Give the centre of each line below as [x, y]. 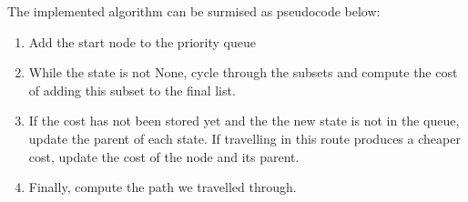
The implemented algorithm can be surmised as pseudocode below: [194, 11]
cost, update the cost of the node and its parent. [164, 156]
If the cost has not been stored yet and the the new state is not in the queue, [244, 121]
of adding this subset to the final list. [132, 90]
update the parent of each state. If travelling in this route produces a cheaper [244, 138]
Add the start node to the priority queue [142, 41]
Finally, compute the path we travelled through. [163, 187]
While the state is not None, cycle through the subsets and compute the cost [243, 72]
